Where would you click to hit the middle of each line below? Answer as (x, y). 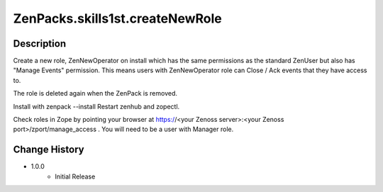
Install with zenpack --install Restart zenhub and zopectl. (96, 106)
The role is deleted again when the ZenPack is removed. (95, 94)
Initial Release (75, 176)
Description (40, 44)
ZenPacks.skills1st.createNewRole (118, 18)
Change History (49, 150)
